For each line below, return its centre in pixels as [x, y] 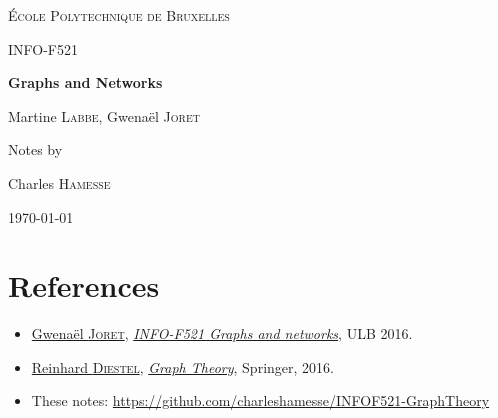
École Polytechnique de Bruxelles [119, 15]
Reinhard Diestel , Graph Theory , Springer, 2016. [182, 366]
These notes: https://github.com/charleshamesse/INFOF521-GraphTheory [260, 400]
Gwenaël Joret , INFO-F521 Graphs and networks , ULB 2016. [222, 333]
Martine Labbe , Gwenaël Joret [104, 115]
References [84, 285]
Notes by [35, 149]
